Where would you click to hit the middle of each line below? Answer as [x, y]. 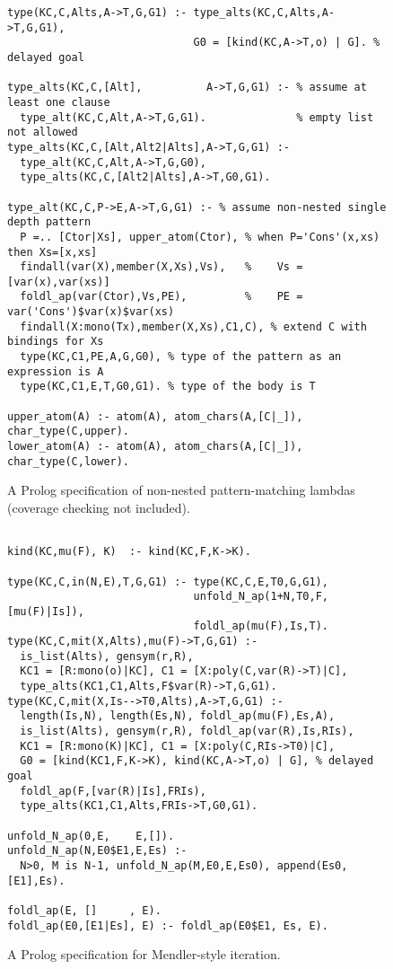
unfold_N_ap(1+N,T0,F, [261, 597]
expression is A [56, 371]
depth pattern [49, 222]
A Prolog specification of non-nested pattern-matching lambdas [181, 490]
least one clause [59, 102]
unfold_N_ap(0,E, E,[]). [91, 836]
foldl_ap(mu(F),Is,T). [261, 626]
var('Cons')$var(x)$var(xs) [91, 312]
